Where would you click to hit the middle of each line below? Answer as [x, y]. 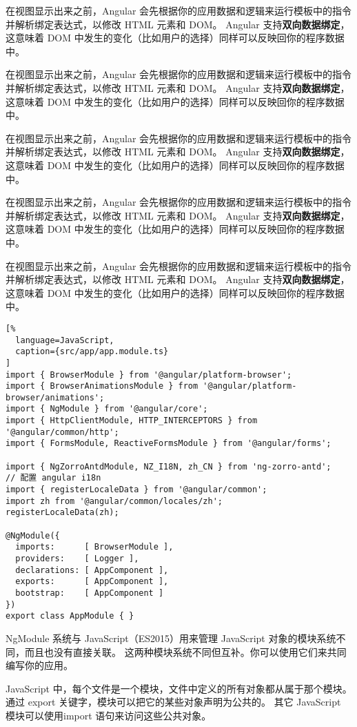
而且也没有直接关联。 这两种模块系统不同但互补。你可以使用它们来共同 [185, 651]
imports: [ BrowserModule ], [94, 547]
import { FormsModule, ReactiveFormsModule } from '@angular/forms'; [169, 444]
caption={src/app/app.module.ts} [92, 352]
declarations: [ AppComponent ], [92, 570]
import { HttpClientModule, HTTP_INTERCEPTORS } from [132, 421]
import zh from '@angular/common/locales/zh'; [114, 501]
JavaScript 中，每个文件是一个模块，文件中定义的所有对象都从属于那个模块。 [179, 688]
